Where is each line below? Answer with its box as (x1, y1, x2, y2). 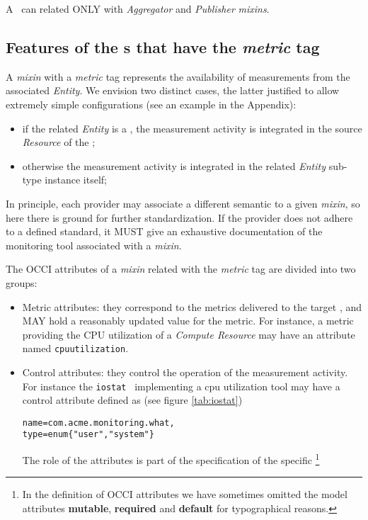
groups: (6, 275, 38, 290)
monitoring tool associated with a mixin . (6, 237, 182, 252)
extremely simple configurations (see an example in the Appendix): (6, 96, 297, 111)
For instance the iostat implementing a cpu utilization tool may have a (22, 378, 340, 393)
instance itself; (45, 172, 107, 187)
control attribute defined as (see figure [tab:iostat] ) (22, 392, 243, 407)
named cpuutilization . (22, 341, 129, 356)
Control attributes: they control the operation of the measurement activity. (22, 364, 348, 379)
